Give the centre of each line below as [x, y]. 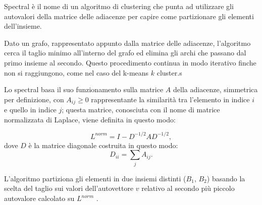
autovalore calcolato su [39, 198]
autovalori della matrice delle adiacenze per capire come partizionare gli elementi [129, 16]
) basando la [226, 178]
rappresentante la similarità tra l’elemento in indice [170, 99]
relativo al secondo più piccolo [188, 188]
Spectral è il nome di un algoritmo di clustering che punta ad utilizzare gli [119, 6]
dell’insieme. [23, 26]
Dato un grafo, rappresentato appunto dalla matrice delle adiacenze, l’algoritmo [127, 43]
